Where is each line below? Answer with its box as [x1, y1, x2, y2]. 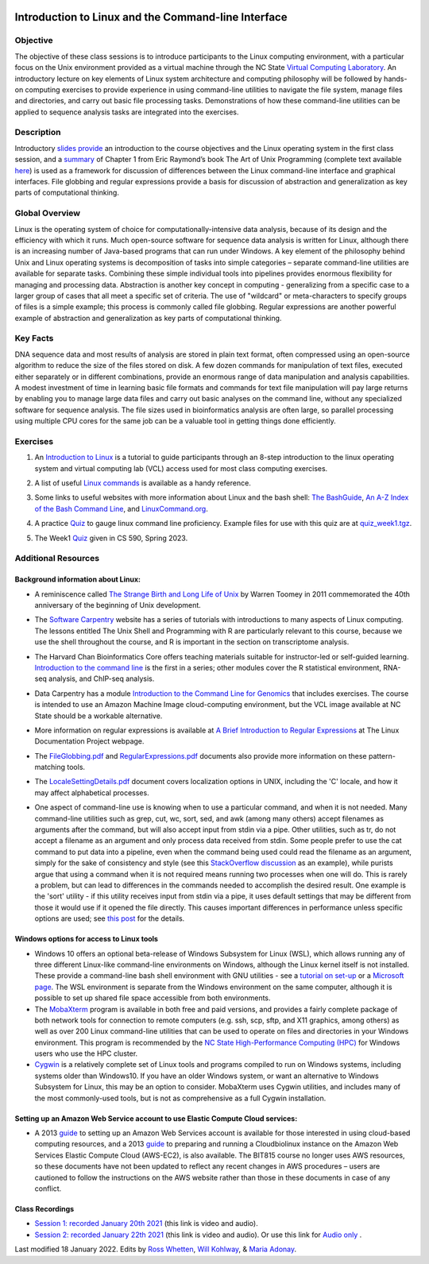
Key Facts [14, 333, 54, 344]
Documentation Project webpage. [34, 736, 145, 746]
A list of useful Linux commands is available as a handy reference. [34, 478, 252, 488]
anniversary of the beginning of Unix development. [34, 601, 202, 609]
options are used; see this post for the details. [34, 914, 185, 923]
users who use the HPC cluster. [34, 1049, 138, 1058]
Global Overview [14, 207, 81, 218]
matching [34, 763, 66, 772]
